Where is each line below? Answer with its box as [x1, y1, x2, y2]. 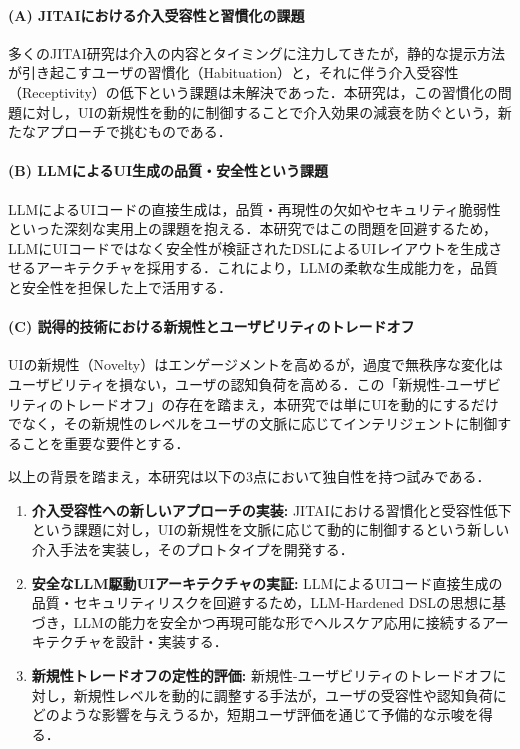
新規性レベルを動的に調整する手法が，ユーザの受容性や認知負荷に [73, 684, 507, 705]
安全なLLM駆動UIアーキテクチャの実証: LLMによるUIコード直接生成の [31, 572, 503, 593]
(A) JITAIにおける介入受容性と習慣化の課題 [8, 4, 305, 25]
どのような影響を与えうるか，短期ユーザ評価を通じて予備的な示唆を [31, 704, 479, 725]
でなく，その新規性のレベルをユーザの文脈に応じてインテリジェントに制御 [8, 413, 498, 434]
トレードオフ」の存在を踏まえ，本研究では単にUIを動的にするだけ [63, 393, 499, 414]
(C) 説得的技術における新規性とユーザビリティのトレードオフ [8, 316, 415, 337]
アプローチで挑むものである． [35, 121, 232, 142]
